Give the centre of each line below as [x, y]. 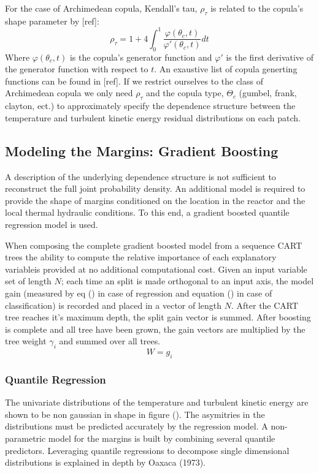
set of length [28, 281]
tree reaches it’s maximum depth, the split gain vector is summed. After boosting [158, 317]
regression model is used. [52, 225]
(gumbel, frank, [268, 93]
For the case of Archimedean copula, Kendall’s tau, [101, 8]
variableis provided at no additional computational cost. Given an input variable [156, 269]
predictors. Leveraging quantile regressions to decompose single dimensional [147, 450]
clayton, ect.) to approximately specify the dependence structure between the [150, 106]
